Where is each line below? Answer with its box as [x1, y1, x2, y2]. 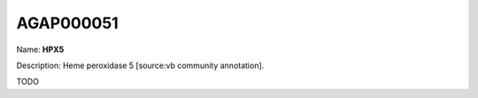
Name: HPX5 [16, 44, 65, 55]
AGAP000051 [16, 13, 119, 33]
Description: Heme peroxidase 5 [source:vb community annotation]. [16, 60, 265, 71]
